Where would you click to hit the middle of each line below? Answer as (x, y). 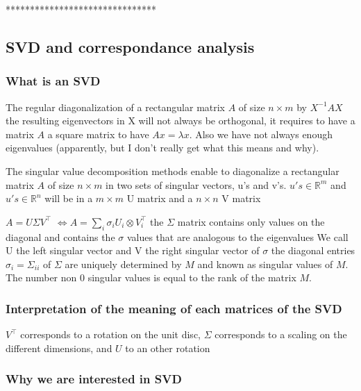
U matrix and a (160, 198)
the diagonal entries (313, 250)
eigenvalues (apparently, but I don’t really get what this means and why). (162, 148)
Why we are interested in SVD (94, 379)
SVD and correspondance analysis (130, 46)
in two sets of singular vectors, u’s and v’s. (196, 184)
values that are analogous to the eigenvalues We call (237, 236)
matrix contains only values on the (251, 221)
